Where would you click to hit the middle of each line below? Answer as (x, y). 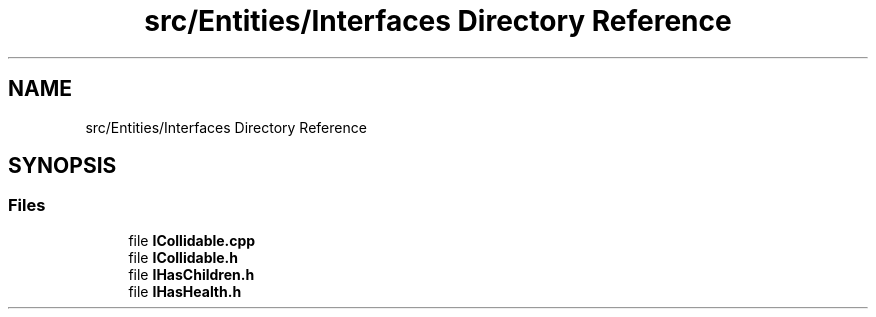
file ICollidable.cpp (192, 240)
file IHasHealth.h (185, 291)
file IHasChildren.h (191, 274)
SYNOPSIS (62, 166)
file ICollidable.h (183, 257)
